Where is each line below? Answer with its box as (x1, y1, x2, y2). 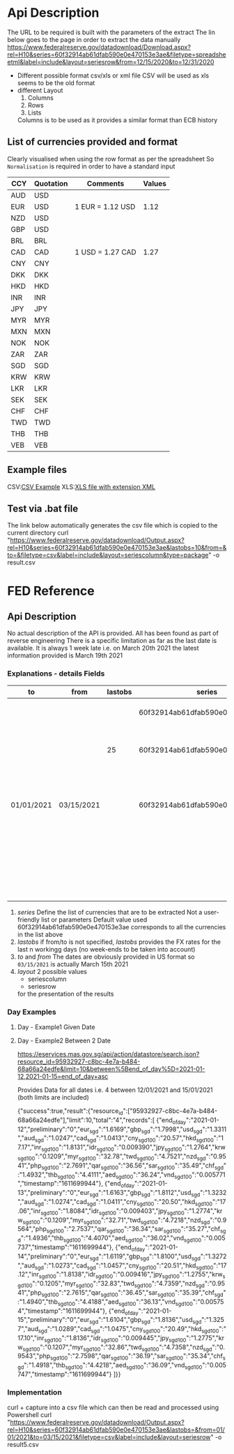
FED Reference (7, 583, 95, 599)
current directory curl (7, 529, 69, 537)
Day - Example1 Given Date (17, 1022, 95, 1031)
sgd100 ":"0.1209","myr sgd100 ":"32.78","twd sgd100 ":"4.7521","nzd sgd (17, 1151, 206, 1162)
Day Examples (7, 1007, 57, 1017)
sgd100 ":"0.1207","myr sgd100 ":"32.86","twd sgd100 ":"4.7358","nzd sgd (22, 1343, 212, 1353)
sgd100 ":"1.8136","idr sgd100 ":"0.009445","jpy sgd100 (44, 1333, 187, 1344)
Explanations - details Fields (7, 669, 105, 678)
